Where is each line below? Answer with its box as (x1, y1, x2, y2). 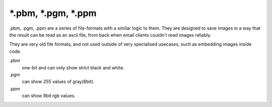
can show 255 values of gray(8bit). (22, 78, 95, 85)
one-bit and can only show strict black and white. (22, 64, 124, 70)
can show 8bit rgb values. (22, 93, 76, 99)
